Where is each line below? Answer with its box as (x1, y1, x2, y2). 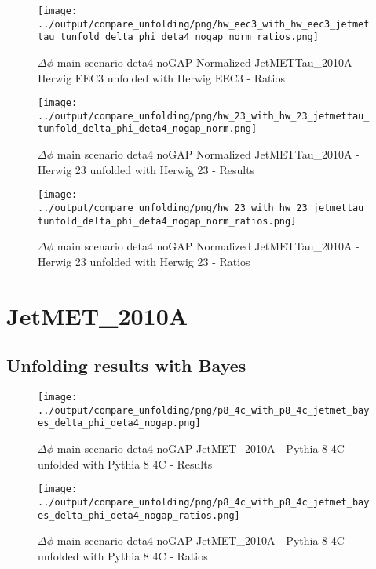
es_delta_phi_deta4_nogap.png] (38, 418, 201, 429)
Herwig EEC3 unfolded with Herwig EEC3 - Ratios (38, 69, 285, 86)
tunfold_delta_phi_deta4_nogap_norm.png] (38, 123, 257, 135)
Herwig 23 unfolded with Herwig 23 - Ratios (38, 253, 250, 269)
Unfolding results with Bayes (6, 353, 246, 378)
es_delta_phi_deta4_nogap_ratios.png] (38, 509, 240, 521)
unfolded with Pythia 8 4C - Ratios (38, 547, 208, 564)
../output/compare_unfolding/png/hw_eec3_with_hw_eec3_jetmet (38, 18, 370, 30)
